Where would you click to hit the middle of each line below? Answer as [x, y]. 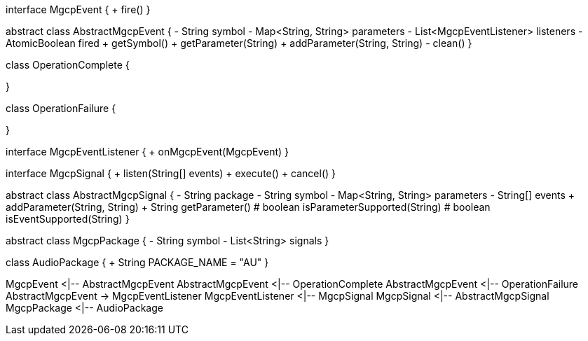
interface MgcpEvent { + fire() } [78, 9]
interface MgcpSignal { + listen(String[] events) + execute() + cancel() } [171, 173]
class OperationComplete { [68, 65]
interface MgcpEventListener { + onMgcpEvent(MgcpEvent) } [147, 152]
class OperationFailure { [61, 108]
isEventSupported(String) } [68, 219]
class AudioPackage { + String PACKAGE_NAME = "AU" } [137, 262]
